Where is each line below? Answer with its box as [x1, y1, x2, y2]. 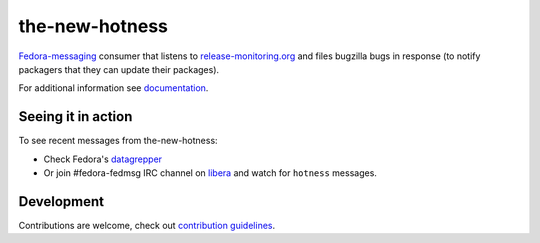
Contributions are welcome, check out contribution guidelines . [18, 219, 275, 231]
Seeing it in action [18, 108, 133, 125]
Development [18, 193, 105, 210]
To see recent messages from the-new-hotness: [18, 135, 219, 147]
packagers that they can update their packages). [18, 63, 220, 75]
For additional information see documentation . [18, 82, 209, 94]
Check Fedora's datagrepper [43, 153, 163, 165]
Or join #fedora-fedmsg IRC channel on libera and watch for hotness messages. [43, 167, 377, 179]
